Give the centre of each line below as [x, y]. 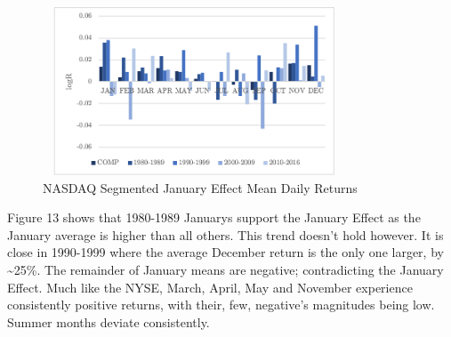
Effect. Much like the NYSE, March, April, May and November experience [210, 287]
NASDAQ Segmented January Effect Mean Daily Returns [200, 187]
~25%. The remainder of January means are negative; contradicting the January [225, 269]
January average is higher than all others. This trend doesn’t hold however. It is [225, 234]
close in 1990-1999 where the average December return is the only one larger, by [225, 252]
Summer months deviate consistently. [109, 321]
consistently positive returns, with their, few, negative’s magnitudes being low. [221, 305]
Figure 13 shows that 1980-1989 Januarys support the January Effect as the [214, 217]
